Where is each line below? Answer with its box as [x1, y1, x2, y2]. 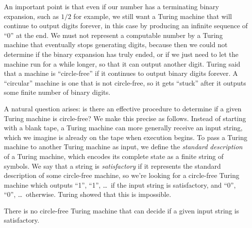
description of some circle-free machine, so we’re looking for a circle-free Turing [4, 170, 239, 180]
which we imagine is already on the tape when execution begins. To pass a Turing [4, 132, 248, 142]
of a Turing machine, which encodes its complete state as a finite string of [4, 151, 224, 161]
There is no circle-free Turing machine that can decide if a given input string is [4, 205, 239, 215]
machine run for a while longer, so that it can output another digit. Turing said [4, 58, 240, 69]
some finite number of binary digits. [4, 87, 111, 97]
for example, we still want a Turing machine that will [73, 11, 232, 21]
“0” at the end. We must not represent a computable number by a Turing [4, 30, 223, 40]
